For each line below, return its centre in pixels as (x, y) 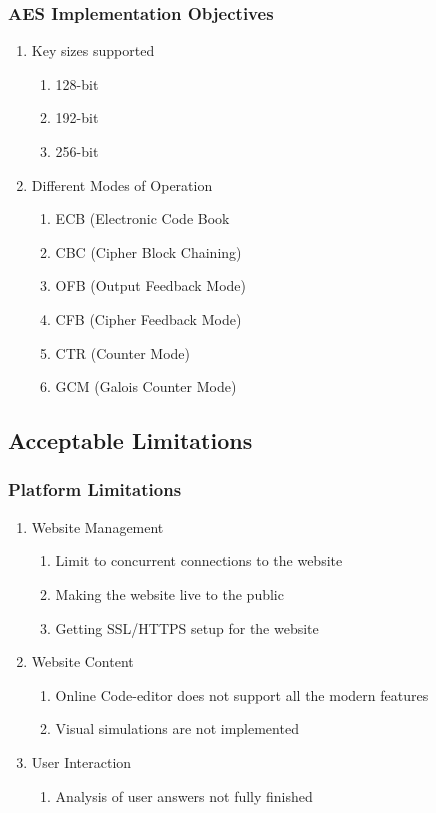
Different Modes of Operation (122, 184)
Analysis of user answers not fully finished (184, 795)
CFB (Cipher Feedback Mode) (148, 318)
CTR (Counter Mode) (122, 352)
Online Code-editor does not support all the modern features (242, 694)
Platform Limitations (95, 489)
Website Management (97, 526)
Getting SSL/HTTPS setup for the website (187, 627)
